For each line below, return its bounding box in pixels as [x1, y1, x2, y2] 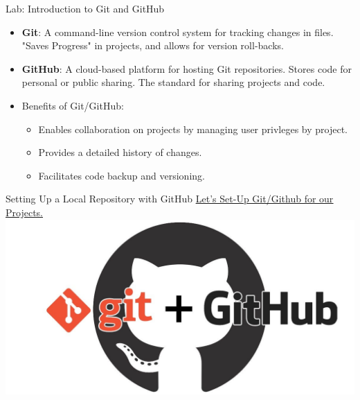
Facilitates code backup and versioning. [38, 168, 205, 182]
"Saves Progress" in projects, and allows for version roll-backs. [21, 38, 284, 53]
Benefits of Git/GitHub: [21, 98, 124, 112]
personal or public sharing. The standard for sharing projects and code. [21, 75, 325, 89]
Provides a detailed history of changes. [38, 145, 202, 159]
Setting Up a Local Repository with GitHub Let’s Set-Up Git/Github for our [6, 191, 334, 206]
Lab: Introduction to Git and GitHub [6, 1, 165, 15]
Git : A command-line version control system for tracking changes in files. [21, 24, 334, 39]
